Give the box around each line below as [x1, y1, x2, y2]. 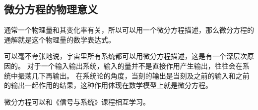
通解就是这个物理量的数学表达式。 [4, 34, 115, 44]
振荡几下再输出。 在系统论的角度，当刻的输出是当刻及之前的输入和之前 [17, 70, 250, 80]
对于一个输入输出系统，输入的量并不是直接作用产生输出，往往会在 [27, 60, 243, 71]
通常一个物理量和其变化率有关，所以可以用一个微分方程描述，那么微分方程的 [4, 25, 254, 35]
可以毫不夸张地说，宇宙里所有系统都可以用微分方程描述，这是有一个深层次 [4, 51, 247, 61]
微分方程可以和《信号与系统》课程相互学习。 [4, 96, 150, 107]
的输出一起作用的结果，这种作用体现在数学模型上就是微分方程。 [4, 80, 212, 90]
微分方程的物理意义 [4, 1, 98, 17]
